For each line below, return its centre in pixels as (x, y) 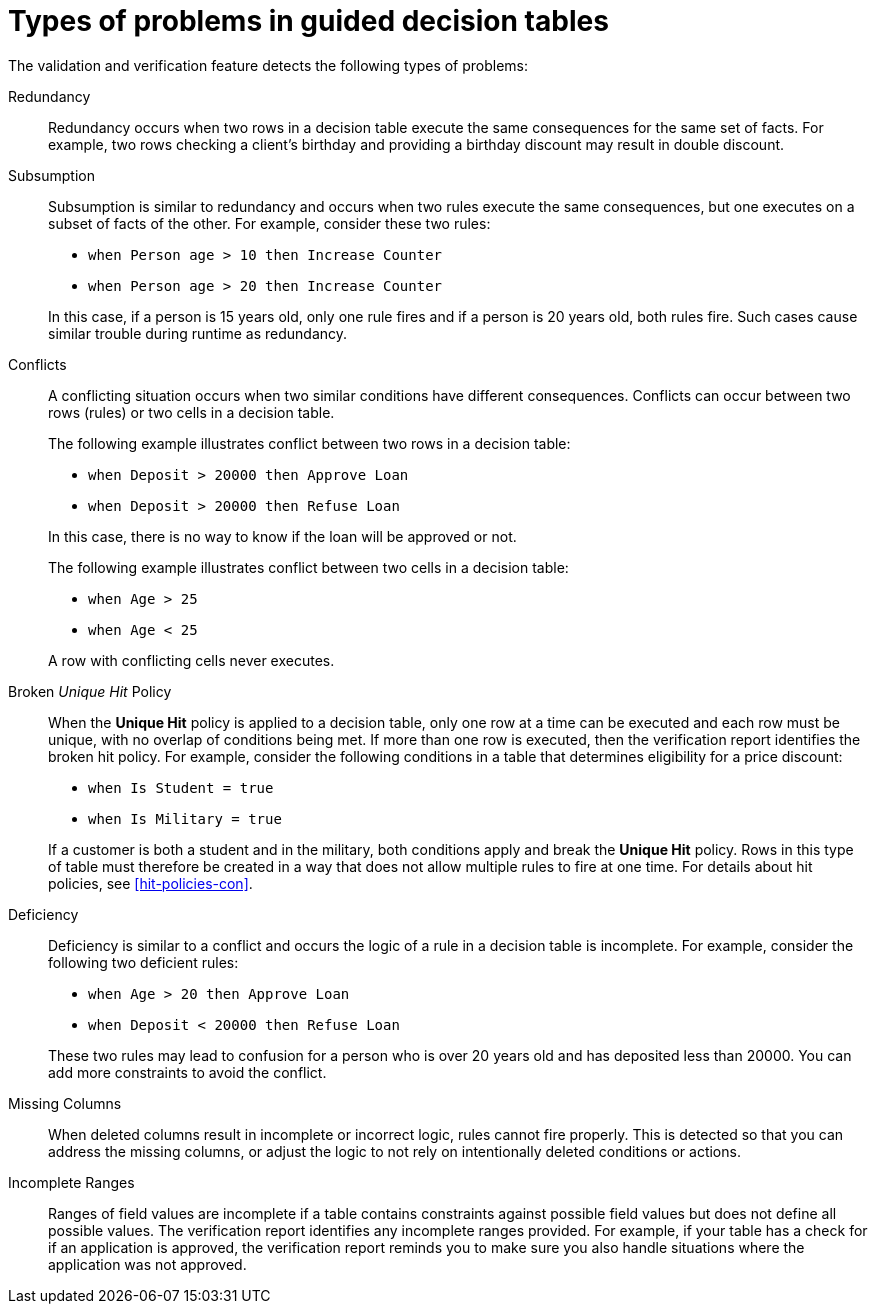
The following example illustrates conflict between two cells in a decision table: (308, 567)
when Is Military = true (185, 818)
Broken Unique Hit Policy (90, 691)
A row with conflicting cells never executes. (191, 660)
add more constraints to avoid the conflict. (187, 1072)
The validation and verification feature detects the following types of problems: (268, 65)
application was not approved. (147, 1264)
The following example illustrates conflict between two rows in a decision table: (309, 443)
